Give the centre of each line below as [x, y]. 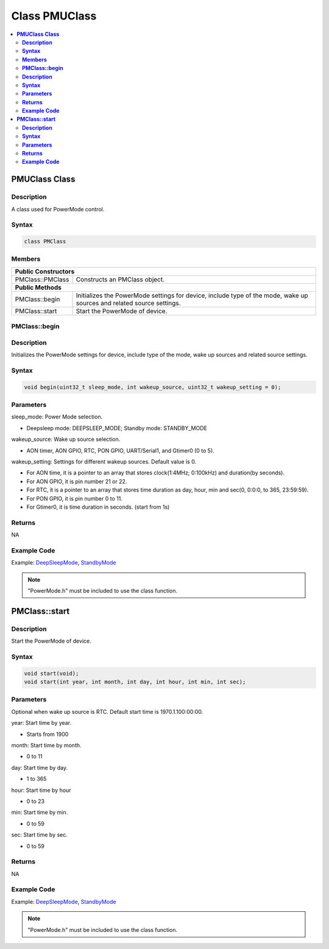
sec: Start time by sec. [40, 835]
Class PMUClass [54, 16]
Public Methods [38, 288]
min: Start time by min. [40, 813]
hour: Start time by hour [41, 790]
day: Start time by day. [40, 767]
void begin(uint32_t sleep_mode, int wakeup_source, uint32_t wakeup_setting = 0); [153, 387]
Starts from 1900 [48, 734]
